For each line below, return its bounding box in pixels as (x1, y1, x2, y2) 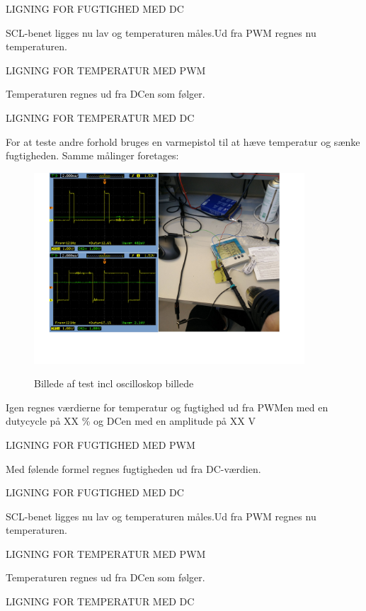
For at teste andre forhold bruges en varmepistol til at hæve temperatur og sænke (6, 134, 360, 149)
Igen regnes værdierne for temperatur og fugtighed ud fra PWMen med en (6, 399, 328, 414)
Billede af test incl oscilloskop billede (34, 376, 194, 391)
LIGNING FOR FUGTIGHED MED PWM (6, 437, 195, 452)
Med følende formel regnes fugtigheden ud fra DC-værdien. (6, 461, 261, 476)
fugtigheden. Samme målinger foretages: (6, 148, 179, 163)
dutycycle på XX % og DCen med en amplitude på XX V (6, 413, 256, 428)
